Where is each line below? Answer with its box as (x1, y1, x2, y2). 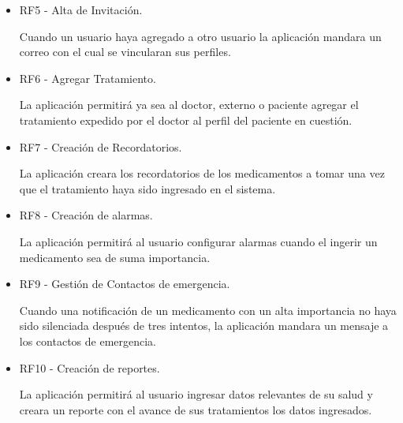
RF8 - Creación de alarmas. (19, 207, 153, 223)
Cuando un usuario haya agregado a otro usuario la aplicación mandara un (19, 28, 382, 44)
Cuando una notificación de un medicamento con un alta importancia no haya (19, 301, 397, 318)
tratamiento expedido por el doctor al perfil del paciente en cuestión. (19, 111, 353, 128)
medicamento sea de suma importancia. (19, 249, 211, 265)
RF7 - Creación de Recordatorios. (19, 138, 182, 155)
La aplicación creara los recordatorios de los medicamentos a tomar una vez (19, 165, 385, 182)
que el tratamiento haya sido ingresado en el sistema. (19, 180, 276, 197)
